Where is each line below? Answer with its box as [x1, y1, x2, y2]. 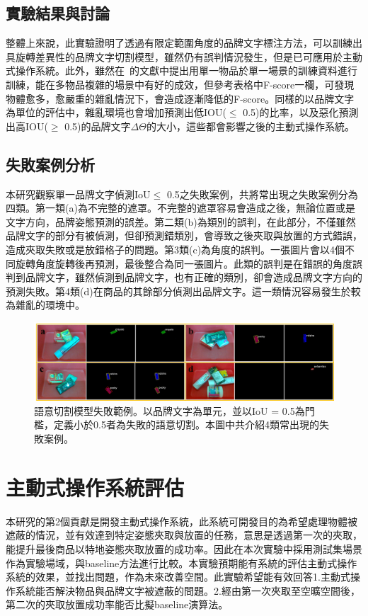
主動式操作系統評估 [6, 472, 185, 501]
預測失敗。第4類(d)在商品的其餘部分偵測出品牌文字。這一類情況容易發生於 [6, 283, 351, 298]
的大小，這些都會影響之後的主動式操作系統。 [146, 118, 355, 133]
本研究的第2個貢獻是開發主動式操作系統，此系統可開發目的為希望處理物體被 [6, 513, 357, 528]
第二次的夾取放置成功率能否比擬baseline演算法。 [6, 597, 229, 612]
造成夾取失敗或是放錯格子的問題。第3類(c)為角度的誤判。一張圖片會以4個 [6, 241, 345, 256]
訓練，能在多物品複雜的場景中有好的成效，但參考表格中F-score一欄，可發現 [6, 76, 355, 91]
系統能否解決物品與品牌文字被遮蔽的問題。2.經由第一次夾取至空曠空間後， [15, 583, 360, 598]
